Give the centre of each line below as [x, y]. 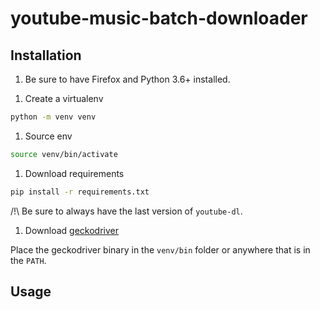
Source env [48, 136]
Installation [46, 55]
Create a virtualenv [64, 98]
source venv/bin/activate [64, 154]
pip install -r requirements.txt [80, 192]
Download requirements [74, 173]
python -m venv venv [53, 117]
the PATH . [28, 260]
